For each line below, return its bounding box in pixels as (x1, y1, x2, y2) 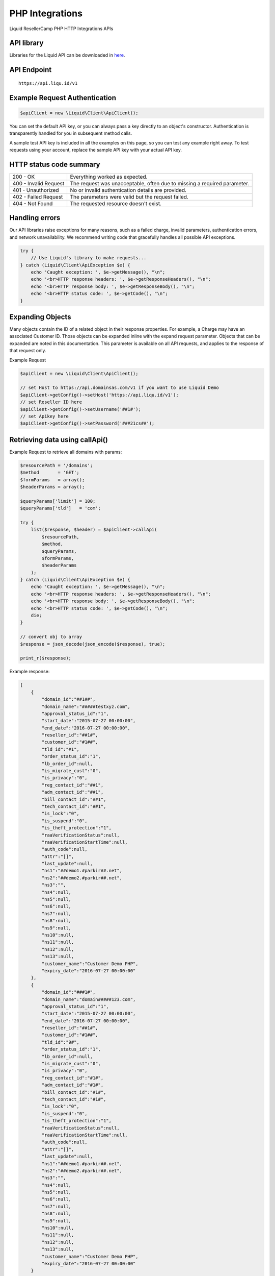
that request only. (9, 348, 46, 354)
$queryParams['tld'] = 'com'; (20, 505, 101, 511)
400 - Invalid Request (12, 180, 65, 187)
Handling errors (9, 213, 61, 222)
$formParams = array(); (20, 477, 85, 482)
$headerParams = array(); (20, 484, 85, 489)
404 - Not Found (12, 200, 53, 207)
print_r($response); (20, 655, 71, 661)
